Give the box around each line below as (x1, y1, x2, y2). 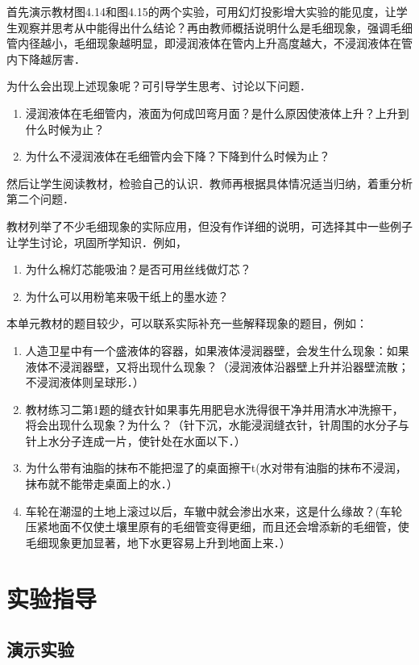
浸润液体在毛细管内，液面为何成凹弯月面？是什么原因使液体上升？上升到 (25, 104, 409, 121)
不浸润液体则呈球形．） (25, 374, 144, 391)
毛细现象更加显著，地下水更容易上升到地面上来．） (25, 533, 291, 550)
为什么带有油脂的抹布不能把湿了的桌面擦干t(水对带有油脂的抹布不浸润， (25, 459, 407, 476)
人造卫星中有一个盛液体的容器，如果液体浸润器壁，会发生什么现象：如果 (25, 341, 409, 358)
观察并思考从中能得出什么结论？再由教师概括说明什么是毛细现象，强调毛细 (17, 19, 413, 36)
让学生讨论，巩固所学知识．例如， (6, 233, 187, 250)
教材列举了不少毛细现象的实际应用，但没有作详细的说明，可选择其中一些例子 (6, 217, 413, 234)
